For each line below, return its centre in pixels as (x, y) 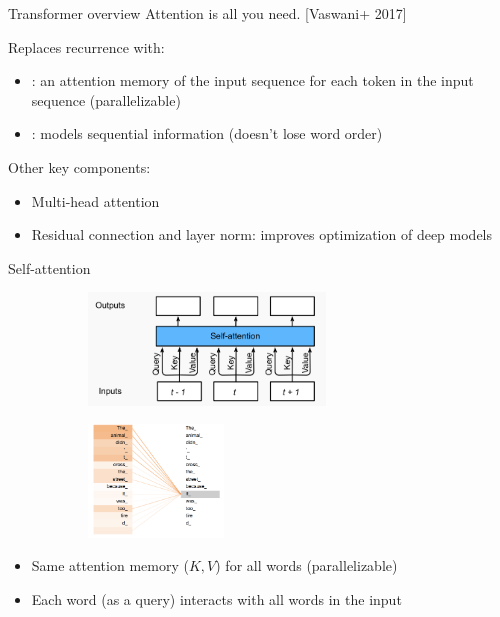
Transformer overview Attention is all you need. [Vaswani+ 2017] (207, 13)
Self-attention (49, 267)
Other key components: (79, 166)
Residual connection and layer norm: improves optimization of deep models (262, 234)
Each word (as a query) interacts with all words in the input (216, 598)
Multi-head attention (95, 200)
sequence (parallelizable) (106, 99)
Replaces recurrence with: (86, 46)
